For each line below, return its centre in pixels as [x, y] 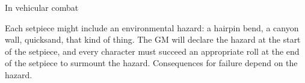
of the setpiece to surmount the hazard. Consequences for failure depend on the [151, 63]
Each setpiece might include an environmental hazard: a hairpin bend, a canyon [152, 27]
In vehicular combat [42, 7]
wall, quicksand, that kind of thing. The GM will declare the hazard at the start [153, 39]
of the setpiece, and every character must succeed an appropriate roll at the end [152, 51]
